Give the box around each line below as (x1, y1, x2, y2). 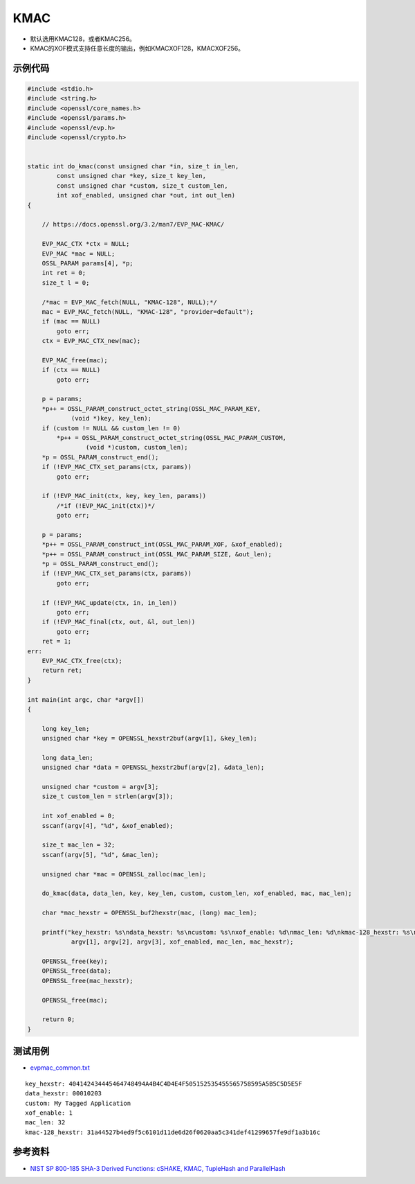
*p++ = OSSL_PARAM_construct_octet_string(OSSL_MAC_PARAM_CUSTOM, (56, 434, 287, 441)
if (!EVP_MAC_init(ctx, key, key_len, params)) (41, 492, 207, 500)
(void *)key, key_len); (71, 414, 152, 423)
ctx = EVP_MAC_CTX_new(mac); (41, 337, 141, 345)
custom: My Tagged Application (25, 1099, 131, 1107)
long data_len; (41, 754, 93, 761)
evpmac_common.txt (30, 1063, 90, 1072)
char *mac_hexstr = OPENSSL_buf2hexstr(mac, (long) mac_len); (41, 909, 257, 917)
